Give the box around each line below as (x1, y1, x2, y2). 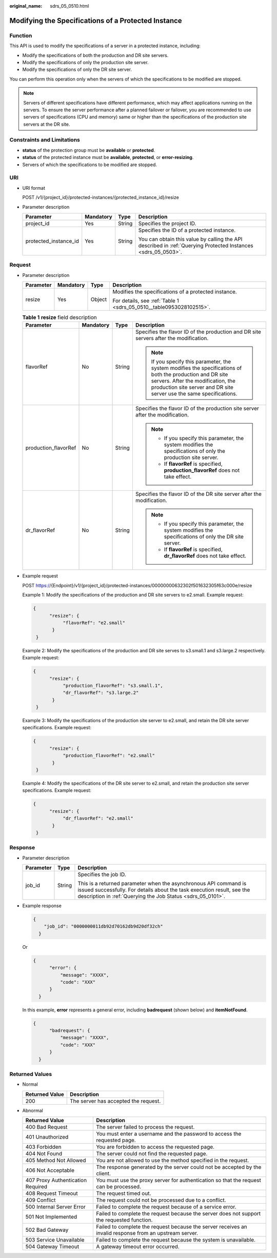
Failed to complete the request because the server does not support (95, 1210, 261, 1217)
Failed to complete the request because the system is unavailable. (95, 1236, 256, 1244)
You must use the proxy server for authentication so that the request (95, 1177, 261, 1184)
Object (90, 296, 107, 303)
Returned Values (9, 1071, 52, 1077)
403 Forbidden (25, 1144, 62, 1151)
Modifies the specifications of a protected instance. (112, 288, 237, 295)
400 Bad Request (25, 1124, 68, 1131)
